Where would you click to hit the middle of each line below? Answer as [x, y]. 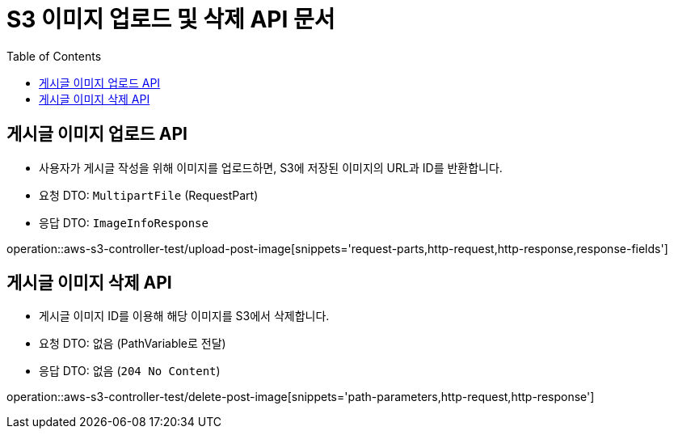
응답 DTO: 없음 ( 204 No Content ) [130, 371]
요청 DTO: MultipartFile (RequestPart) [149, 195]
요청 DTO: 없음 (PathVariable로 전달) [133, 344]
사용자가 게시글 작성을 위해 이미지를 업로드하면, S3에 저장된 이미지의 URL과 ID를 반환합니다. [271, 167]
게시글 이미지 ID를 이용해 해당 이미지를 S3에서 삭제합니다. [184, 316]
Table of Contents [54, 56]
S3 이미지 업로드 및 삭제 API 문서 [171, 19]
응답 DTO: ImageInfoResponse [124, 222]
